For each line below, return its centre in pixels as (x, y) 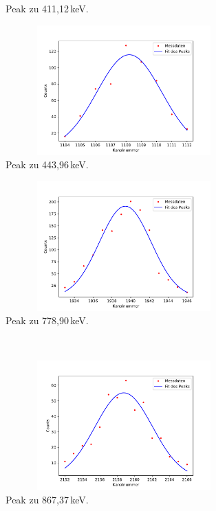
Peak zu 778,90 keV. (47, 320)
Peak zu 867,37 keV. (47, 500)
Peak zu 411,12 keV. (47, 8)
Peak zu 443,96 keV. (47, 164)
